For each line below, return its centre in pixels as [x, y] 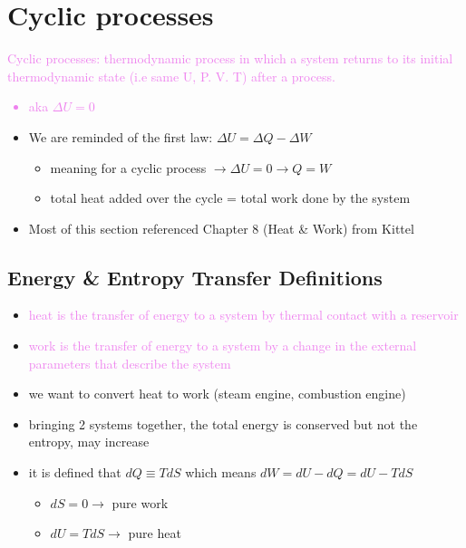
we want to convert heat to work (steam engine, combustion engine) [217, 394]
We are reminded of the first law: [121, 136]
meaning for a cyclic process [128, 167]
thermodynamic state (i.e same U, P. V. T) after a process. [171, 76]
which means [221, 472]
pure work [140, 502]
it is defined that [75, 472]
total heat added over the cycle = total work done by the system [230, 198]
